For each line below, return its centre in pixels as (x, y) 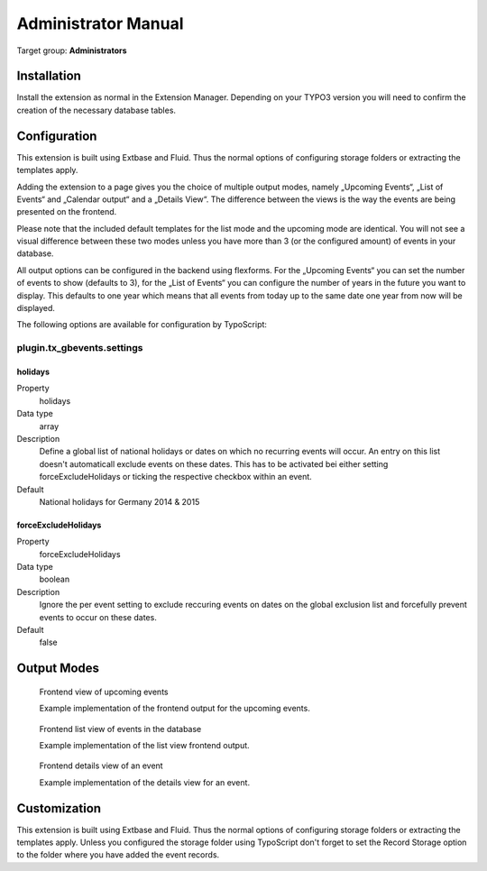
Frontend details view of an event (101, 766)
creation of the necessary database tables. (96, 110)
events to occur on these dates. (98, 617)
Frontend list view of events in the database (120, 729)
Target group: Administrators (72, 50)
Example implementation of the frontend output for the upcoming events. (175, 709)
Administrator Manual (100, 23)
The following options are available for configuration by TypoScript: (142, 325)
